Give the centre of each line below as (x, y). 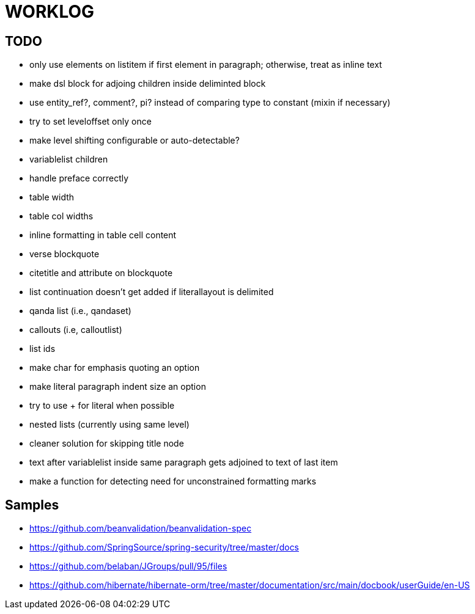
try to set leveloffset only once (90, 122)
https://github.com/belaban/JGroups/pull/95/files (128, 566)
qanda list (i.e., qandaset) (80, 311)
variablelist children (69, 159)
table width (52, 197)
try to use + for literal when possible (102, 406)
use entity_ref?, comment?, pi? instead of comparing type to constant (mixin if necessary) (210, 103)
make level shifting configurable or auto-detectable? (134, 141)
